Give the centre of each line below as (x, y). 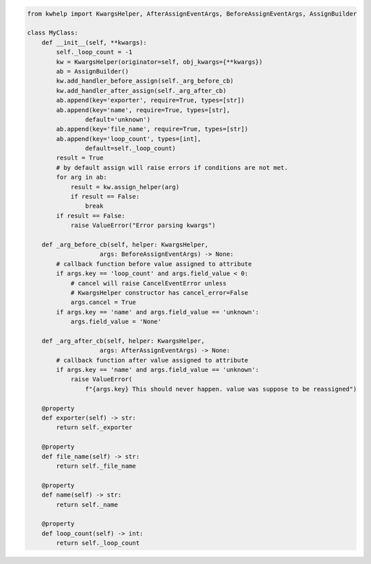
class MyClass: (53, 33)
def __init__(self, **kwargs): (94, 42)
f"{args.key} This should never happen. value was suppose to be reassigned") (221, 389)
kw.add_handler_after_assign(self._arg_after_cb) (141, 90)
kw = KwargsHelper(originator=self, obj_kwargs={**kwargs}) (159, 62)
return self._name (87, 505)
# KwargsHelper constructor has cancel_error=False (159, 293)
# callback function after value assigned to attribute (152, 360)
